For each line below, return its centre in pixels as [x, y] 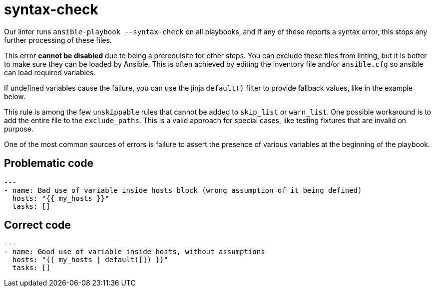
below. [15, 96]
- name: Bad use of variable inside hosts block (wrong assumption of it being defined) [183, 190]
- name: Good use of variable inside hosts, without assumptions [135, 252]
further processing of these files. [58, 40]
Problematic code [49, 163]
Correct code [37, 225]
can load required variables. [50, 72]
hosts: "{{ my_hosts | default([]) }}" [90, 260]
